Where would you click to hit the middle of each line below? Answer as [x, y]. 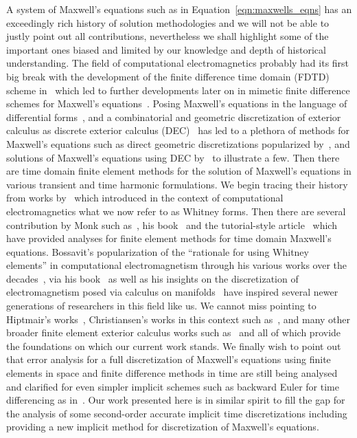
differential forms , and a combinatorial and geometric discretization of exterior [174, 117]
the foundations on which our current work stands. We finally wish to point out [174, 346]
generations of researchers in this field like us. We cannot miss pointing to [161, 306]
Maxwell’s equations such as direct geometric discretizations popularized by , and [178, 143]
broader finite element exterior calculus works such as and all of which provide [174, 332]
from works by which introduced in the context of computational [145, 198]
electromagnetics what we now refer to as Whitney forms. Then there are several [176, 211]
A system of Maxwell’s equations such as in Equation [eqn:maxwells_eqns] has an [179, 9]
